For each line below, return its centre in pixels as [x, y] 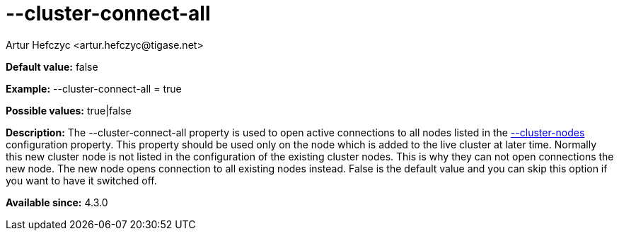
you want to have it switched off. [81, 180]
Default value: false [52, 66]
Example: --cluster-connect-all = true [94, 88]
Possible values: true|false [69, 110]
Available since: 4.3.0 [57, 202]
